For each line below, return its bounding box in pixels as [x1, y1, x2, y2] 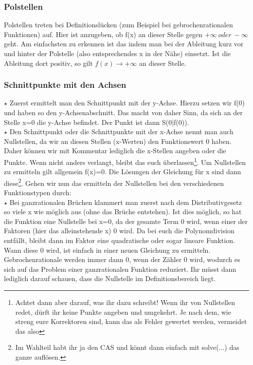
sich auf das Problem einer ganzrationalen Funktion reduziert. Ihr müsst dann [4, 264, 236, 274]
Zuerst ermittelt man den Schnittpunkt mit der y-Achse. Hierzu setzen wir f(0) [9, 98, 245, 108]
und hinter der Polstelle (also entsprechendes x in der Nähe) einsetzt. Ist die [4, 48, 231, 58]
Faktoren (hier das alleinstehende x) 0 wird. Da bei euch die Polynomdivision [4, 225, 235, 236]
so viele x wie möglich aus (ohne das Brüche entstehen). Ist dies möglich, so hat [4, 206, 242, 217]
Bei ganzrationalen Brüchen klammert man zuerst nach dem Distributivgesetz [9, 197, 242, 207]
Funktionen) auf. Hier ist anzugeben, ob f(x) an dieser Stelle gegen [4, 29, 203, 39]
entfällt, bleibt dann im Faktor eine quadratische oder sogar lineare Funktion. [4, 235, 235, 245]
